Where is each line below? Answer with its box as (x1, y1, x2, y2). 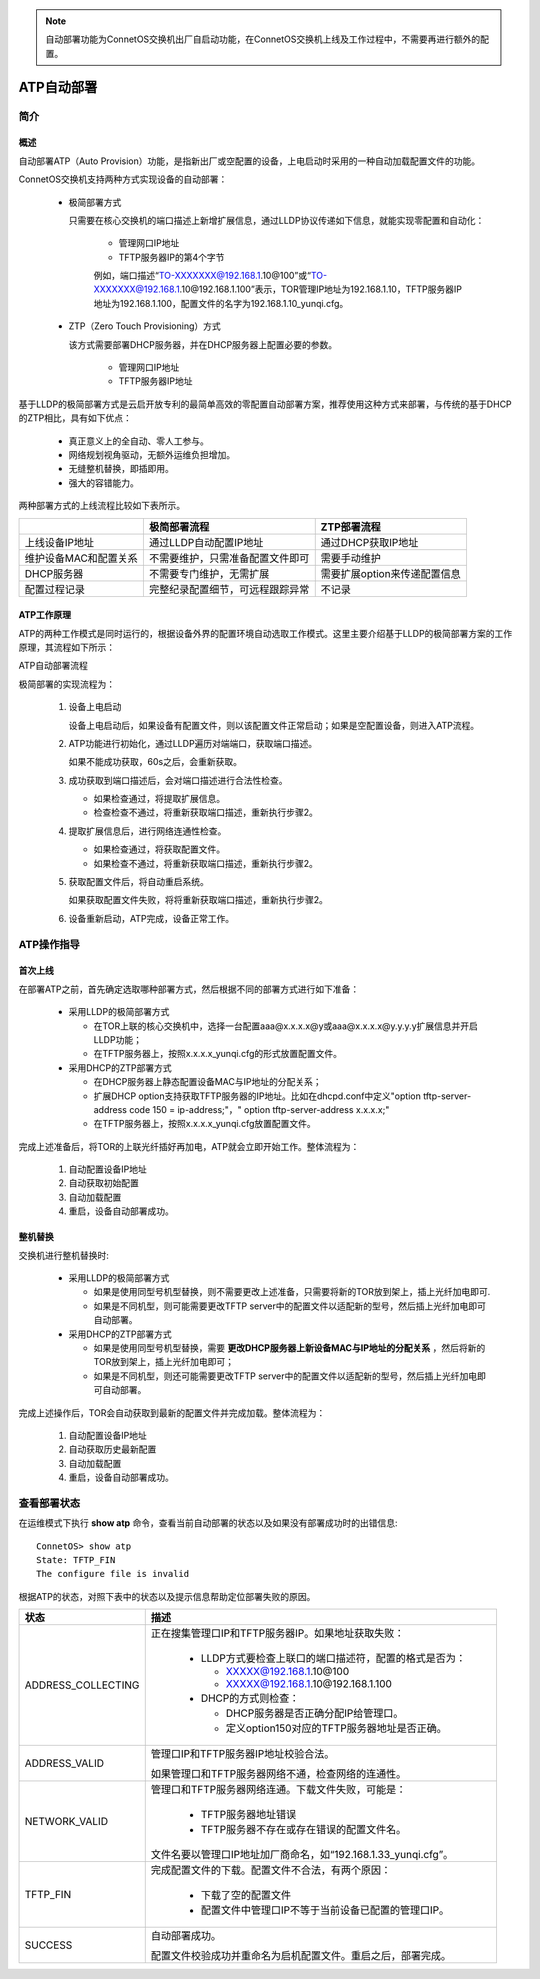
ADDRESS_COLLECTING (24, 1678, 140, 1692)
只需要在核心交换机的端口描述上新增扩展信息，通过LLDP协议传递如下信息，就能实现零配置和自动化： (68, 214, 485, 226)
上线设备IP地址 (24, 535, 95, 549)
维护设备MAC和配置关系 (24, 551, 139, 565)
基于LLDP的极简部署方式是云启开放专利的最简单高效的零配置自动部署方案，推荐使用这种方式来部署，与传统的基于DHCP (18, 398, 512, 410)
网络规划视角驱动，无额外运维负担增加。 (68, 449, 235, 460)
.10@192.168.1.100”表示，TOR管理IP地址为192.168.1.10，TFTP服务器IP (179, 283, 462, 295)
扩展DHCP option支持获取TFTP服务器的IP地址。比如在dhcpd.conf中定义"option (93, 1090, 422, 1102)
